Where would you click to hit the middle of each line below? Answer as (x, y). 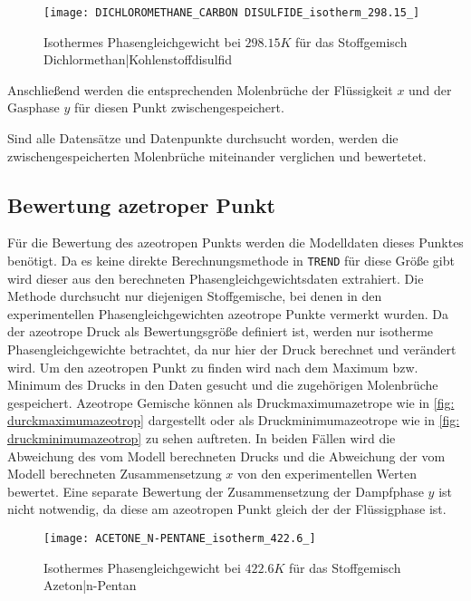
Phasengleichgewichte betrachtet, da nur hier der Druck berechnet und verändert (232, 349)
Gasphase (34, 107)
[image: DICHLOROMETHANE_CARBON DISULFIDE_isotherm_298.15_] (232, 13)
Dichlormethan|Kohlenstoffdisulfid (138, 59)
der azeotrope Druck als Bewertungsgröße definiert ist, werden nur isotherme (221, 331)
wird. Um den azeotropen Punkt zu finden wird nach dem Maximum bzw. (213, 367)
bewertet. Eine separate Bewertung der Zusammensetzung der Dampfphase (216, 491)
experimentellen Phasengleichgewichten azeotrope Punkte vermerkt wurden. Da (228, 313)
